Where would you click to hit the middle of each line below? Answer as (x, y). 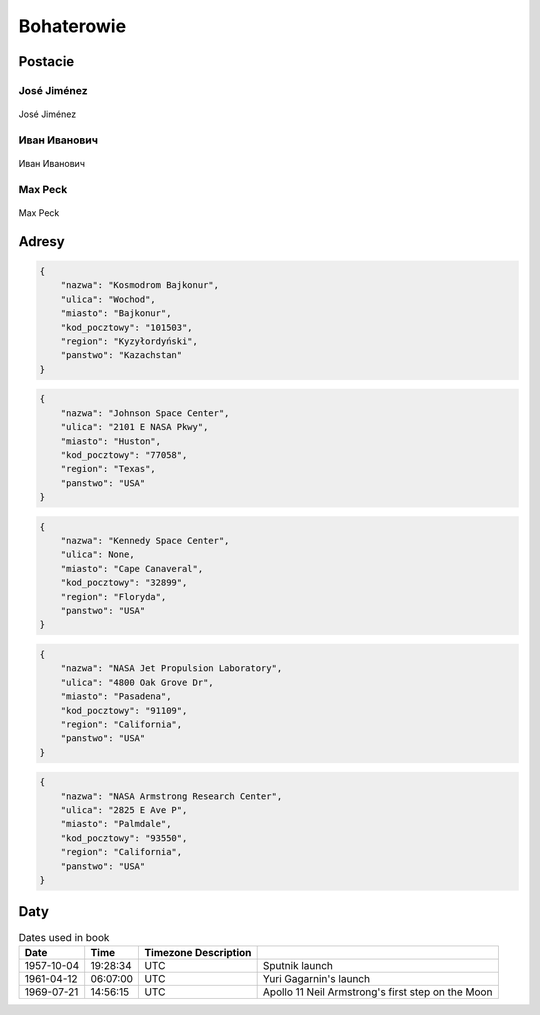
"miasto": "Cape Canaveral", (132, 568)
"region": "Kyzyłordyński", (129, 341)
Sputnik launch (298, 965)
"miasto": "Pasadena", (116, 696)
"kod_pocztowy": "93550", (124, 838)
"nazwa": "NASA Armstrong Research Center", (171, 796)
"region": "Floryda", (113, 596)
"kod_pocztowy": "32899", (124, 583)
